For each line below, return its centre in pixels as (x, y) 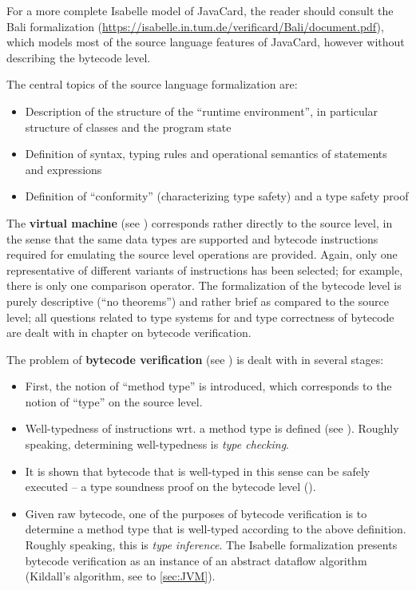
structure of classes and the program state (128, 127)
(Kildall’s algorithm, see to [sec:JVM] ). (120, 576)
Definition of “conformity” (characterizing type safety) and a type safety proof (217, 196)
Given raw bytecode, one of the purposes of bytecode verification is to (196, 513)
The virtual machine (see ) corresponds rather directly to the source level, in (200, 222)
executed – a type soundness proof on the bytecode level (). (170, 487)
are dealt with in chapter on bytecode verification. (129, 333)
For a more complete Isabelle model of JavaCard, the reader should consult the (200, 10)
